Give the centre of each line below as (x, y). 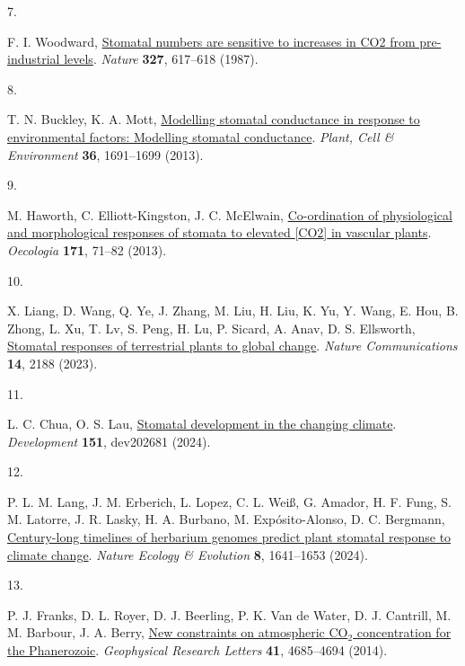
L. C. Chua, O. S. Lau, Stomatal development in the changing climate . (202, 424)
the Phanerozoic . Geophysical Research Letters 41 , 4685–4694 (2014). (197, 650)
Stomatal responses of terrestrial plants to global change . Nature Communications (232, 346)
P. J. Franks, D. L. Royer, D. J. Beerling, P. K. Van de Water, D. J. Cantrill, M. (229, 614)
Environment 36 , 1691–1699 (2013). (105, 154)
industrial (34, 59)
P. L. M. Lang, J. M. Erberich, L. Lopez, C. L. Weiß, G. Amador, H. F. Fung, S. (229, 501)
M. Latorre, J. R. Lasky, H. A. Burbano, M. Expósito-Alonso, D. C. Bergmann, (226, 519)
